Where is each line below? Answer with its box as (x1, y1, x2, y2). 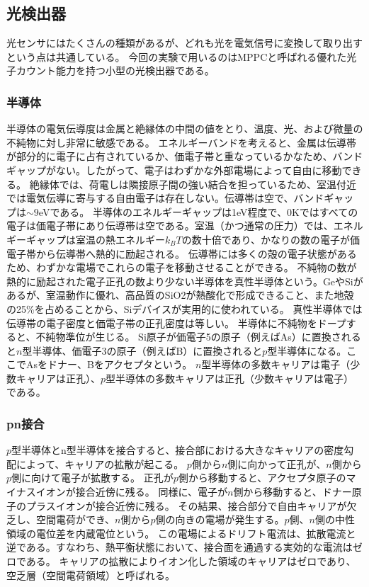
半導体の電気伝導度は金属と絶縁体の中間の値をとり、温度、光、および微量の (6, 121, 363, 136)
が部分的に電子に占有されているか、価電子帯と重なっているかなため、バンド (6, 149, 363, 164)
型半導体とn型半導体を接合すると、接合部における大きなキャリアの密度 (11, 443, 344, 457)
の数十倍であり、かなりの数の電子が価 (181, 232, 361, 246)
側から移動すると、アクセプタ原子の (178, 470, 346, 485)
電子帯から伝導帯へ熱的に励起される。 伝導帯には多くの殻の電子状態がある (6, 246, 357, 261)
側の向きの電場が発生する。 (155, 512, 285, 527)
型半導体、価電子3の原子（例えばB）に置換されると (22, 343, 263, 358)
